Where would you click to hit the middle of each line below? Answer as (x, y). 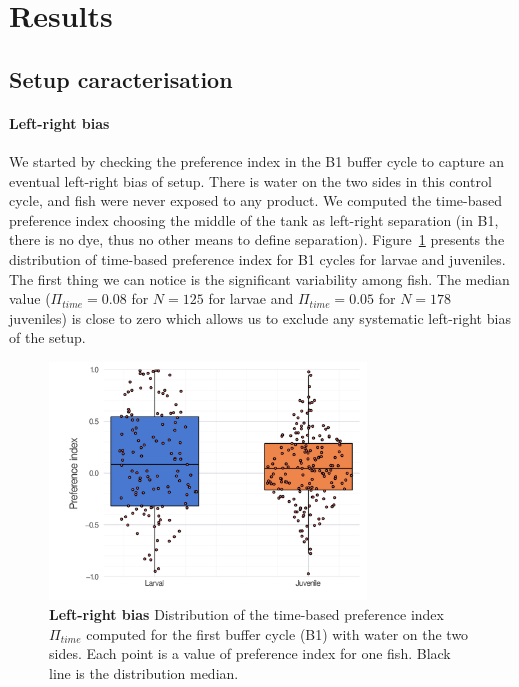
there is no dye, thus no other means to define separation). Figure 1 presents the (257, 239)
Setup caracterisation (121, 78)
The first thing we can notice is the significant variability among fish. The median (259, 278)
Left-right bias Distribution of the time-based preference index (246, 613)
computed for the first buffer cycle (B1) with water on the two (277, 633)
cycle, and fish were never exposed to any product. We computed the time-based (256, 200)
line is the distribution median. (144, 672)
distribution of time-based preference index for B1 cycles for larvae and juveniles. (257, 258)
